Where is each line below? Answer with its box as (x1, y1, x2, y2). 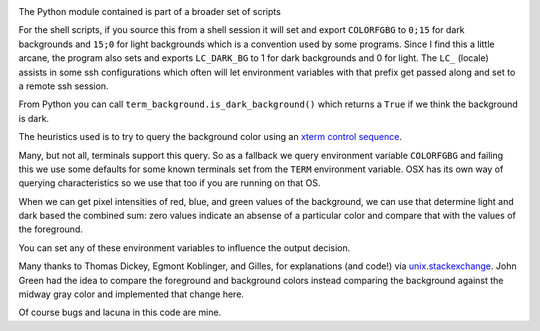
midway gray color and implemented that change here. (18, 288, 245, 300)
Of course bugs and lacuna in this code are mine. (18, 306, 222, 319)
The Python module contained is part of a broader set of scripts (18, 6, 282, 17)
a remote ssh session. (18, 80, 109, 92)
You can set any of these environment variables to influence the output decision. (18, 241, 351, 254)
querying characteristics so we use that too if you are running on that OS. (18, 177, 321, 189)
